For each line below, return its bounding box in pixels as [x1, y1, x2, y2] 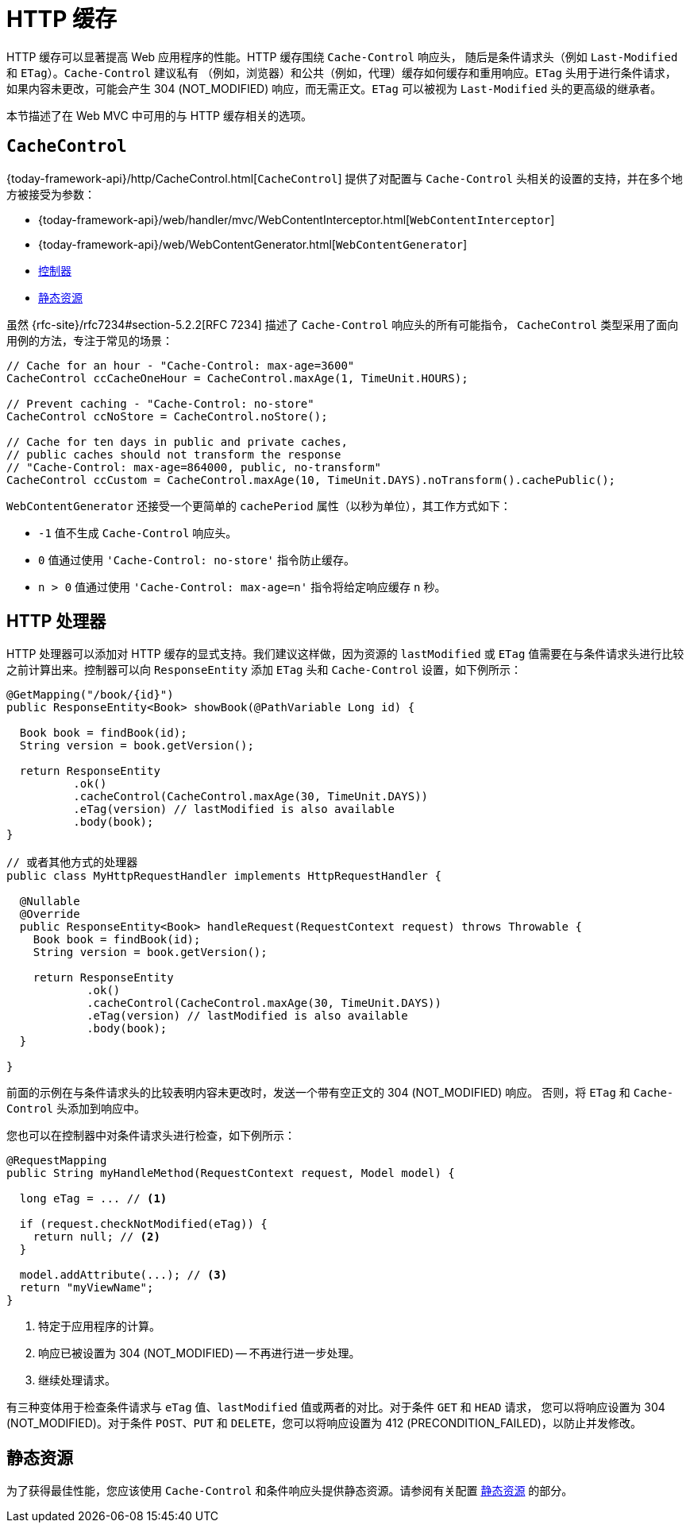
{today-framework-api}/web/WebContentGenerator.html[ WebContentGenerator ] [38, 237, 468, 251]
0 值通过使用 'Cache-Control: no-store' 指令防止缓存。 [38, 552, 355, 567]
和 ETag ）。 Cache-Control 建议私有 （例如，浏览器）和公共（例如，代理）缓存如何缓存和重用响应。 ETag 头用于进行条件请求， [6, 65, 677, 79]
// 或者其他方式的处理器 [6, 856, 138, 869]
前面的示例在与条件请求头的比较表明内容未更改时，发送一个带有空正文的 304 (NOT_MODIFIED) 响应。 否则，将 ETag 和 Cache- [6, 1086, 674, 1100]
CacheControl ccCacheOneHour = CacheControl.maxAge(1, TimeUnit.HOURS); [6, 371, 468, 385]
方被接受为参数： [6, 187, 95, 201]
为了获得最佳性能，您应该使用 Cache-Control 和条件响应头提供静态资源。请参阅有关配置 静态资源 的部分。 [6, 1484, 573, 1498]
